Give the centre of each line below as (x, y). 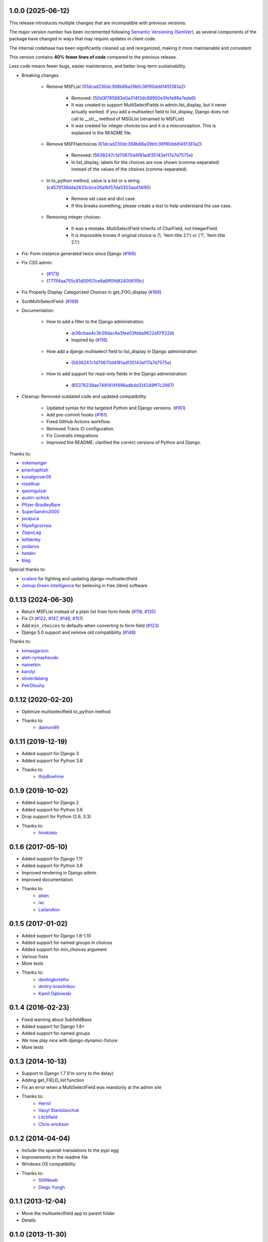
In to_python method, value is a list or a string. (94, 180)
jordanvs (31, 546)
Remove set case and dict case (103, 199)
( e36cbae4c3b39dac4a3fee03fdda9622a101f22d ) (123, 333)
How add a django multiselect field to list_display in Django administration (122, 351)
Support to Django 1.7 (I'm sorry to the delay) (67, 1073)
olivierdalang (35, 679)
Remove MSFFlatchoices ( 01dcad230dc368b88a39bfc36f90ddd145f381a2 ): (125, 144)
